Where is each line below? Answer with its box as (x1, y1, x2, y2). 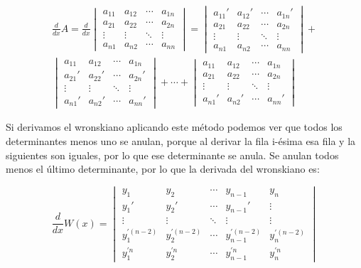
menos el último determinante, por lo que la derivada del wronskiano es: (6, 161, 320, 176)
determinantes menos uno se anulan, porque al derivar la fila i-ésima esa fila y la (6, 133, 356, 148)
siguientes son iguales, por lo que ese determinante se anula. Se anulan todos (6, 147, 339, 162)
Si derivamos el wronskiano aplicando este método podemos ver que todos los (6, 119, 343, 134)
